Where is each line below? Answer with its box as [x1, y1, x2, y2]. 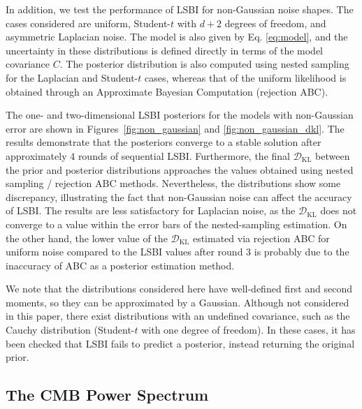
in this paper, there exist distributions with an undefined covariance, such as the [6, 308, 350, 323]
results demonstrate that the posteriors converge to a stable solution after [6, 135, 321, 149]
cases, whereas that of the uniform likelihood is [144, 70, 347, 84]
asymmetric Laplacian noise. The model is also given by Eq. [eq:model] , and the [6, 29, 348, 44]
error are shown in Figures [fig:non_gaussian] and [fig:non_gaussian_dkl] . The [6, 121, 345, 135]
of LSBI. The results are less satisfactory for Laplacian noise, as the [6, 203, 296, 218]
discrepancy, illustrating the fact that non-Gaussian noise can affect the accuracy [6, 189, 352, 204]
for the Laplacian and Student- [6, 70, 138, 84]
